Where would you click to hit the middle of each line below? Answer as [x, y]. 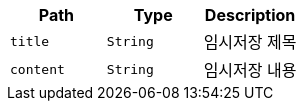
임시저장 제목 [250, 42]
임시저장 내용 [250, 70]
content [37, 69]
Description [250, 15]
